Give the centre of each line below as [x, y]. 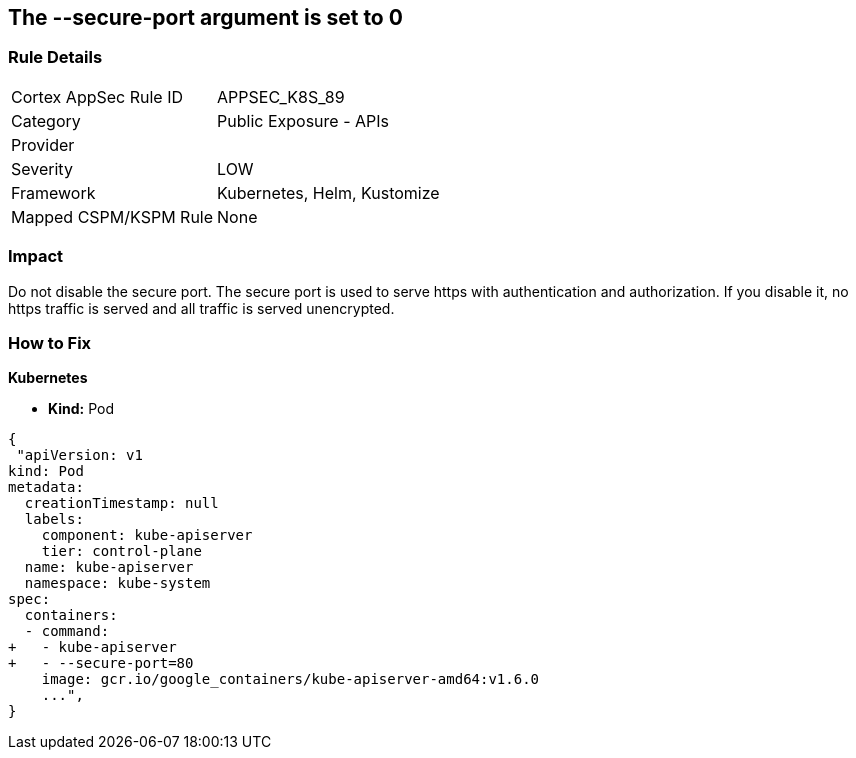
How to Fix [50, 342]
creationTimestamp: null [121, 503]
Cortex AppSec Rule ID [97, 96]
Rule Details [55, 57]
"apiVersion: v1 [79, 455]
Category [46, 120]
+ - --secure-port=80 [101, 663]
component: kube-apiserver [147, 535]
